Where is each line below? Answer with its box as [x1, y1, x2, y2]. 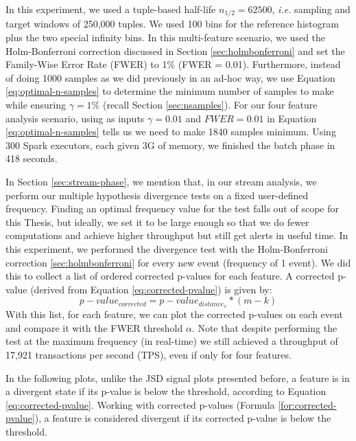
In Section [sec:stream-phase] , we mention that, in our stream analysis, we [5, 174, 317, 188]
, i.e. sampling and [272, 2, 351, 16]
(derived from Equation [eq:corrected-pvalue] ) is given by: [30, 282, 272, 296]
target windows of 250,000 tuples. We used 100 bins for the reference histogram [5, 16, 339, 31]
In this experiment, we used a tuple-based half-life [5, 2, 216, 16]
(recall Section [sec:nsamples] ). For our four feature [102, 98, 318, 112]
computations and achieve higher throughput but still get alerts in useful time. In [5, 228, 348, 242]
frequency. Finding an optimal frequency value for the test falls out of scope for [5, 201, 339, 216]
